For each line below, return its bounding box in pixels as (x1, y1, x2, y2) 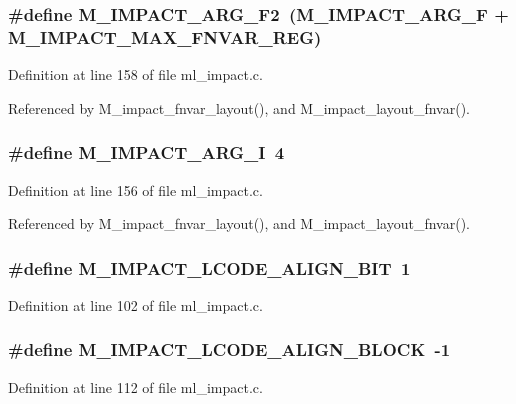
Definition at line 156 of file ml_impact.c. (8, 179, 263, 200)
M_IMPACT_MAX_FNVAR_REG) (8, 24, 322, 49)
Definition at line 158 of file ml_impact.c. (8, 64, 263, 85)
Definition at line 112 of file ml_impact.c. (8, 376, 263, 397)
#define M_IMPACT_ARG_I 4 (8, 140, 285, 165)
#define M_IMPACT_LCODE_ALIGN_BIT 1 (8, 255, 411, 280)
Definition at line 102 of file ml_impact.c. (8, 294, 263, 315)
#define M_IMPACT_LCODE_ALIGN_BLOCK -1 (8, 337, 451, 362)
